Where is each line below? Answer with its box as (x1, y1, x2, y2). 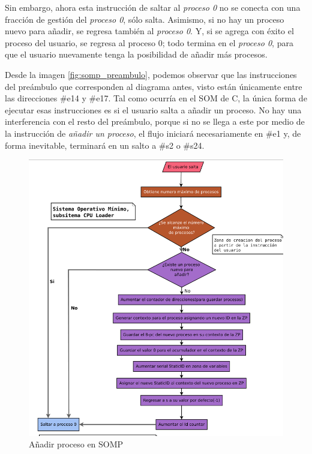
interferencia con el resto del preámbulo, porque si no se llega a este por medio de (5, 115, 305, 128)
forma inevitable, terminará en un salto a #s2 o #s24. (5, 139, 205, 151)
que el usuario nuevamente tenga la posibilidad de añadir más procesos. (5, 48, 268, 61)
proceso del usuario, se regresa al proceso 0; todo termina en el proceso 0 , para (5, 36, 293, 49)
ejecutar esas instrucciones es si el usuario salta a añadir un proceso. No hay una (5, 103, 302, 116)
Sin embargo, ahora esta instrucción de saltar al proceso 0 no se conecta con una (5, 1, 301, 13)
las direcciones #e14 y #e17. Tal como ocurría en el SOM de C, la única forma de (5, 92, 307, 104)
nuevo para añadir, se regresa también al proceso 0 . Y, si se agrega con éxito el (5, 25, 294, 37)
